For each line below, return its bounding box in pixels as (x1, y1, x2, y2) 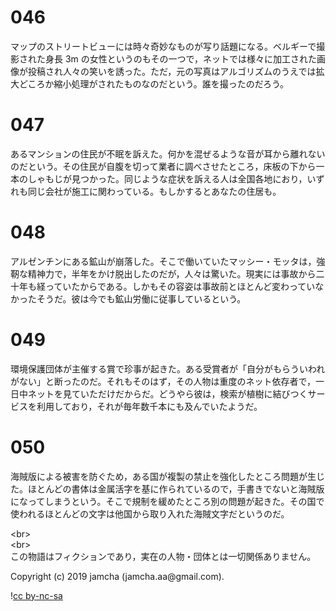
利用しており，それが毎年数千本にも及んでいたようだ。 (36, 400, 263, 412)
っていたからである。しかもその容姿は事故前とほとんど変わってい (44, 280, 316, 292)
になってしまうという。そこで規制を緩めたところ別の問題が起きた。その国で (10, 495, 325, 507)
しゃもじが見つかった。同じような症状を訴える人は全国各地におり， (27, 172, 308, 185)
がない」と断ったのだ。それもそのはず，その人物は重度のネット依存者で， (10, 375, 317, 387)
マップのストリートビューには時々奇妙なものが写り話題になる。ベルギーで (10, 40, 317, 52)
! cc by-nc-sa (10, 589, 63, 601)
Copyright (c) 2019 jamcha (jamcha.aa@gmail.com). (10, 570, 225, 582)
